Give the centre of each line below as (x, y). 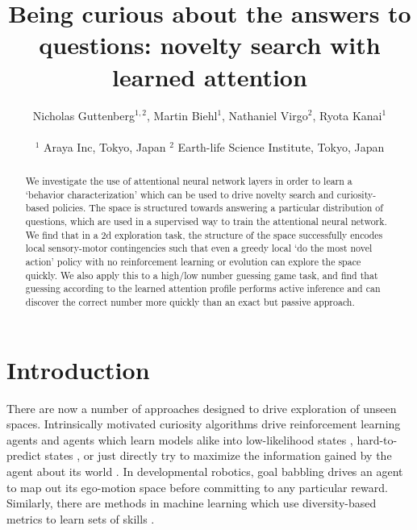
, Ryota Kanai (347, 115)
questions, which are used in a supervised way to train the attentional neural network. (206, 221)
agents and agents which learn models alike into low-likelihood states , (180, 439)
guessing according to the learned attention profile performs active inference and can (203, 288)
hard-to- (377, 439)
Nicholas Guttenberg (84, 115)
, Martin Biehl (182, 115)
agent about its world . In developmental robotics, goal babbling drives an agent (205, 471)
